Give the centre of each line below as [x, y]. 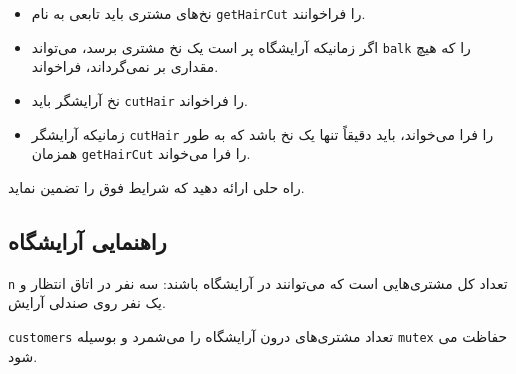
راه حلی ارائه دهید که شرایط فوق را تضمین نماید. [156, 186]
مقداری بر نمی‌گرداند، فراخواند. [125, 66]
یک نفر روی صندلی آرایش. [87, 302]
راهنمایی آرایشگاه [87, 240]
